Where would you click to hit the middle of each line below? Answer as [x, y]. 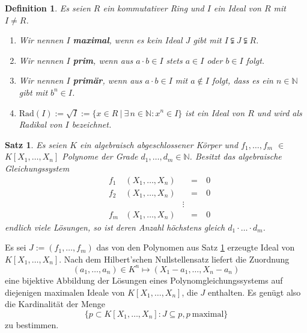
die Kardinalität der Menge [55, 304]
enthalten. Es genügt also [254, 292]
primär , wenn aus [108, 80]
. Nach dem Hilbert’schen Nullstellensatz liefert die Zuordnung [174, 259]
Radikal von [41, 124]
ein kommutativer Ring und [153, 8]
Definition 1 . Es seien [48, 8]
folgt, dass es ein [242, 80]
